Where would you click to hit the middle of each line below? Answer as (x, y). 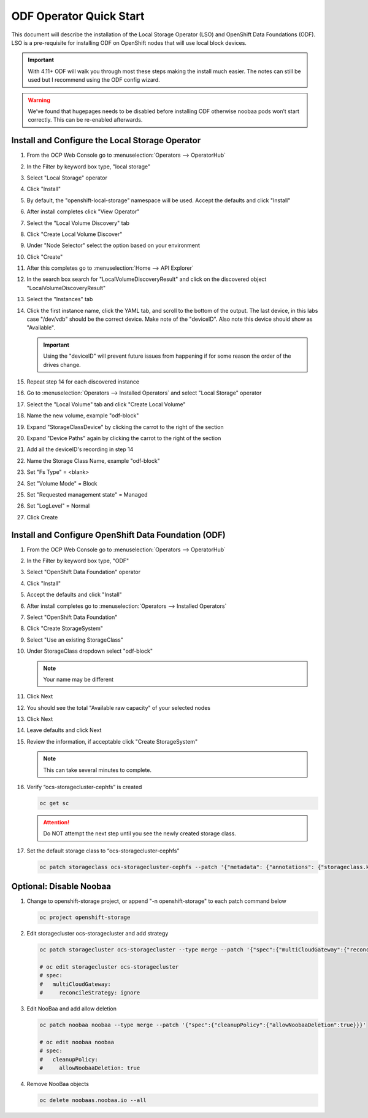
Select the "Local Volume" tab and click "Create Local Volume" (106, 404)
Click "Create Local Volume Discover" (75, 234)
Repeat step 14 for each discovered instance (83, 382)
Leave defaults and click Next (64, 730)
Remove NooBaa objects (58, 1084)
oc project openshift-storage (85, 918)
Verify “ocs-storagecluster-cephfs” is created (84, 787)
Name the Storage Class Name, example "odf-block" (94, 460)
